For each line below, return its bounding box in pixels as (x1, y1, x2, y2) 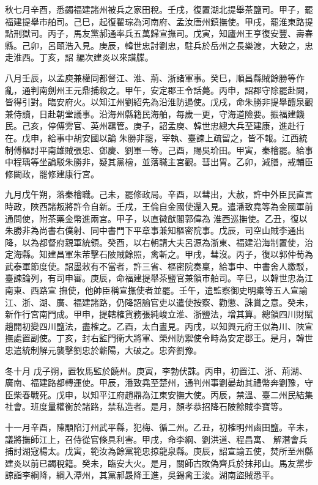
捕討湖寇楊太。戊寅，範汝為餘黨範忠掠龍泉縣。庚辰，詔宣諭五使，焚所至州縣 (5, 445, 313, 457)
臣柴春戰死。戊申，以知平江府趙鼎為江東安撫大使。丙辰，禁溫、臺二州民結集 (5, 388, 313, 401)
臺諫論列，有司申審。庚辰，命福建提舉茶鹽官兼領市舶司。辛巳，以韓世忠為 (5, 272, 305, 284)
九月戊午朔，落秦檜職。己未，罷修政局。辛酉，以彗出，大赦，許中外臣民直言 (5, 188, 313, 201)
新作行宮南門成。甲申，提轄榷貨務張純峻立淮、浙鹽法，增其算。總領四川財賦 (5, 308, 313, 320)
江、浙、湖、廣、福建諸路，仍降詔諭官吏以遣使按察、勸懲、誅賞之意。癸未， (5, 295, 313, 308)
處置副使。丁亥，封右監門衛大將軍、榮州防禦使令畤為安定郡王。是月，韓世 (13, 331, 313, 344)
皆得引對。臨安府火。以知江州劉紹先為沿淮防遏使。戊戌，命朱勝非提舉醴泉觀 (5, 95, 313, 108)
